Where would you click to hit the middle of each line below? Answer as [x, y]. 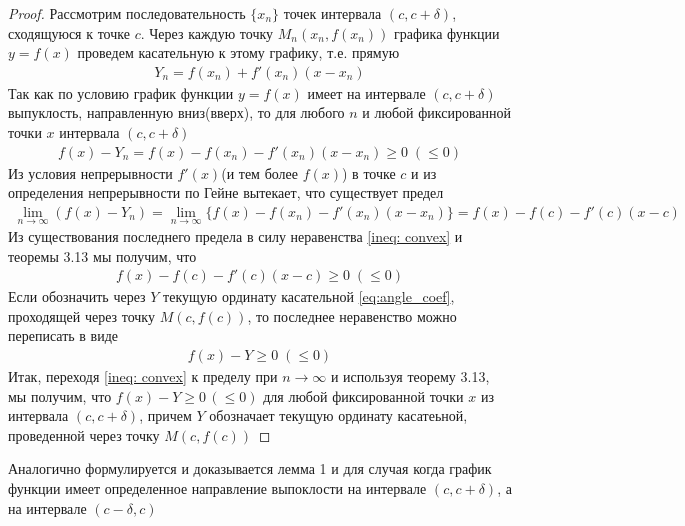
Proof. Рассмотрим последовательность [127, 13]
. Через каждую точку [207, 32]
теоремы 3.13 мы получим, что [102, 255]
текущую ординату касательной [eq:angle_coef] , [309, 296]
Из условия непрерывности [90, 172]
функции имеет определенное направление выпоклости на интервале [217, 488]
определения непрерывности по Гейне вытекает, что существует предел [226, 192]
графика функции [447, 32]
